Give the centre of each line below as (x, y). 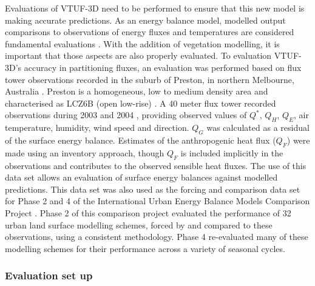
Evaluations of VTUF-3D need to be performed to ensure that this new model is (155, 8)
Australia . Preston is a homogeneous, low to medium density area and (137, 91)
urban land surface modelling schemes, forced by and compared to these (139, 224)
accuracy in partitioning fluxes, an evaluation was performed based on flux (163, 67)
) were (298, 140)
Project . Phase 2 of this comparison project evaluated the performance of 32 (148, 212)
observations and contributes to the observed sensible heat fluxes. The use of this (156, 165)
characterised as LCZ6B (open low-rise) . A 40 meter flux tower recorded (141, 103)
